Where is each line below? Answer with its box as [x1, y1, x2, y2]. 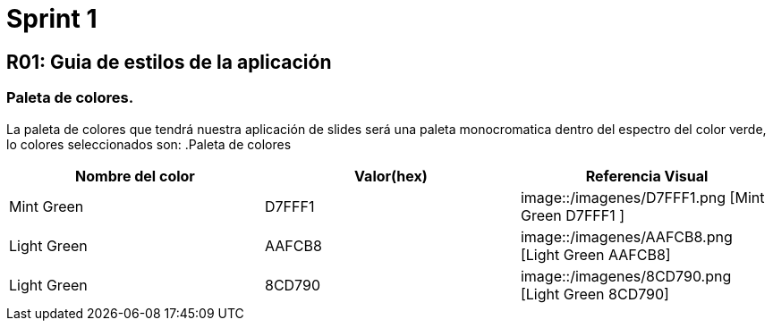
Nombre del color [75, 166, 195, 185]
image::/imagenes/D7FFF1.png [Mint [520, 188, 765, 206]
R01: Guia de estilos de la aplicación [6, 50, 332, 73]
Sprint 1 [6, 4, 98, 34]
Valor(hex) [354, 166, 428, 185]
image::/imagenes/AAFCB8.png [520, 227, 733, 246]
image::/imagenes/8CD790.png [520, 266, 732, 285]
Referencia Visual [585, 166, 709, 185]
